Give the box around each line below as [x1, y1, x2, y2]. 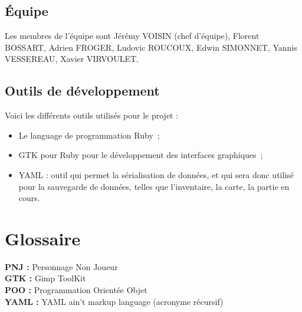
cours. [18, 192, 40, 204]
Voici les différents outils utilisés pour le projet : [5, 109, 179, 121]
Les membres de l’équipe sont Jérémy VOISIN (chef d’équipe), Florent [5, 29, 260, 42]
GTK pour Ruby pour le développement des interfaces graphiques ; [18, 149, 263, 161]
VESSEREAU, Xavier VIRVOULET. [5, 52, 139, 65]
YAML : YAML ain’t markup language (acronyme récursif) [5, 295, 224, 307]
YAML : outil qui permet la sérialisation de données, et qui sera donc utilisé [18, 168, 294, 180]
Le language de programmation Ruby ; [18, 129, 160, 141]
